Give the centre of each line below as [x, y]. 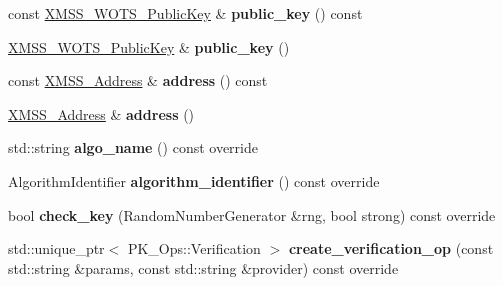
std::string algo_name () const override [133, 147]
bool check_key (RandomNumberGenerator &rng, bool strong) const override [252, 214]
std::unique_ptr [56, 248]
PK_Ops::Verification [194, 248]
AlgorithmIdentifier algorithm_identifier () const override [194, 180]
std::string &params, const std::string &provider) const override [203, 267]
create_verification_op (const [391, 248]
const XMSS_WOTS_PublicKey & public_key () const [185, 13]
